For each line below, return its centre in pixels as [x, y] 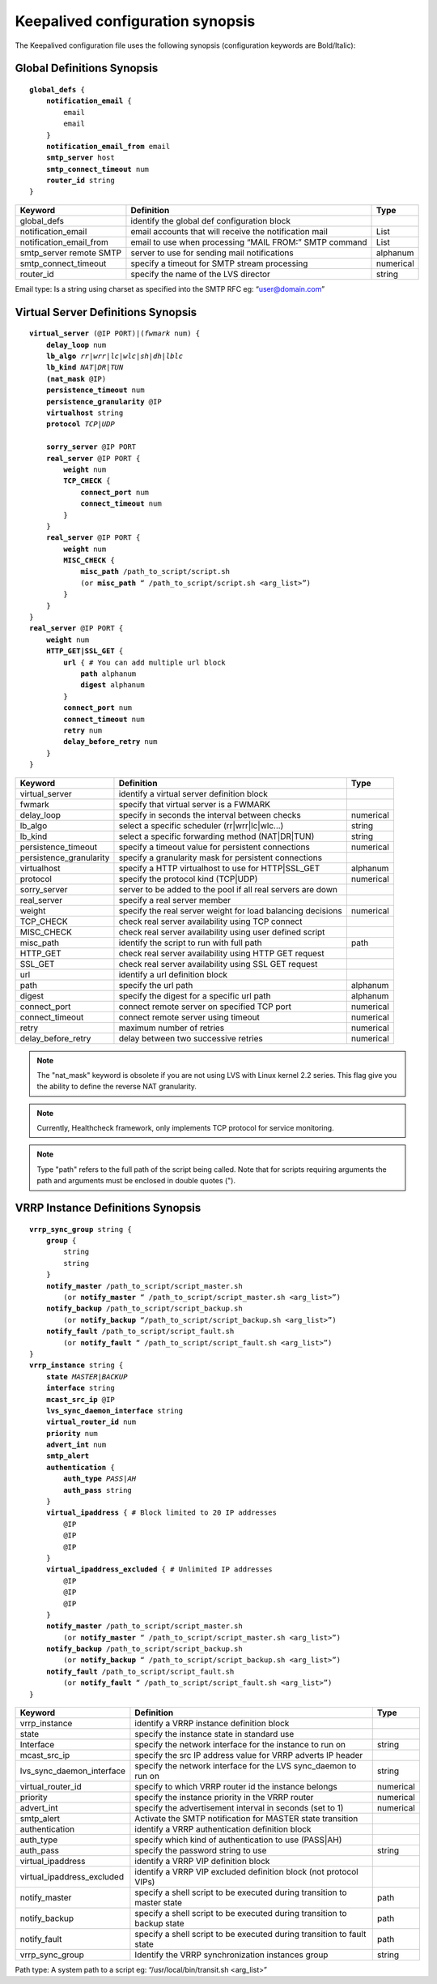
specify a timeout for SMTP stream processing [219, 263]
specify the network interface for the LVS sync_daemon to [246, 1766]
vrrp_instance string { [76, 1365]
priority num [72, 1433]
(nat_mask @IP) [76, 378]
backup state [160, 1923]
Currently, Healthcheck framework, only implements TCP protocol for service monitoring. [186, 1128]
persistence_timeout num [95, 390]
